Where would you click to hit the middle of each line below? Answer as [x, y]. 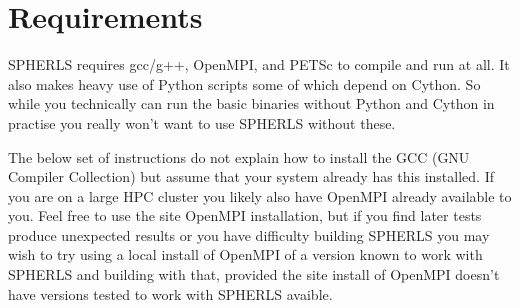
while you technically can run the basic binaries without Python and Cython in [251, 103]
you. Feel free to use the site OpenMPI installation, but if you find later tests [245, 215]
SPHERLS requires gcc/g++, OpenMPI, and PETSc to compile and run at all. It [259, 64]
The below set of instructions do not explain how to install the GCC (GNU [239, 156]
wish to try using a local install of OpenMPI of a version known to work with [245, 254]
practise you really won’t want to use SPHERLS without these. [202, 122]
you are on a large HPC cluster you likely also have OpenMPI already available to [260, 195]
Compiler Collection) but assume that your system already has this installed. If [251, 176]
